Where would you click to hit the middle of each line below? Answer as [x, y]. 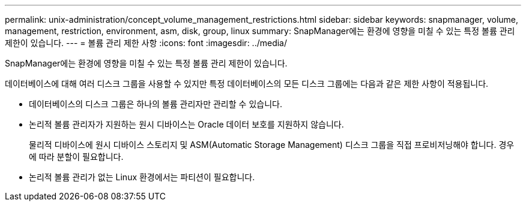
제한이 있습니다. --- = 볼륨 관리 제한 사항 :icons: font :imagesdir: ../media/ [146, 43]
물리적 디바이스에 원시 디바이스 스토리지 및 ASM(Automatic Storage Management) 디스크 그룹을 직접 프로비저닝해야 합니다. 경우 [272, 145]
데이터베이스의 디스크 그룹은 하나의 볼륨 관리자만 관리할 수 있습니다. [156, 104]
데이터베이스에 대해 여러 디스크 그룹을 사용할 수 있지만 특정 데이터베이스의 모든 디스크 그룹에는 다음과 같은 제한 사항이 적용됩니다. [247, 84]
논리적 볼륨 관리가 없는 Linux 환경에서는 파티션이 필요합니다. [142, 177]
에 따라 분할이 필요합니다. [76, 157]
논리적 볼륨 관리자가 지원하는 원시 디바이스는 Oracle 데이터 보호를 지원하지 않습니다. [186, 124]
